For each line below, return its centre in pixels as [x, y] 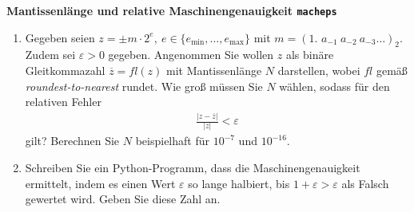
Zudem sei [50, 55]
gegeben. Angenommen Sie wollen [191, 55]
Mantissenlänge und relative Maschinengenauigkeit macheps [172, 10]
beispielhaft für [172, 141]
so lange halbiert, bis [239, 183]
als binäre [310, 55]
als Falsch [365, 183]
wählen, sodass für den [334, 86]
